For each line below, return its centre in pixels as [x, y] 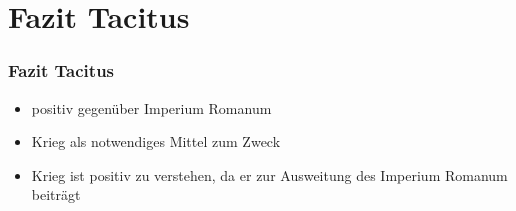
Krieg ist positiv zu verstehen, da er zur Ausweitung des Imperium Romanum [269, 174]
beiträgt [56, 194]
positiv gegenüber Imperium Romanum [151, 107]
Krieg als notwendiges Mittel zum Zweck [156, 141]
